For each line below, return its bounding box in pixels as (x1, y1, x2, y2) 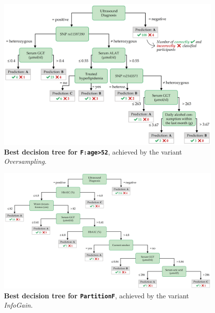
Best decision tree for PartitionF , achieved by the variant (4, 290, 189, 300)
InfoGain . (4, 300, 33, 310)
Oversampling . (4, 156, 47, 166)
